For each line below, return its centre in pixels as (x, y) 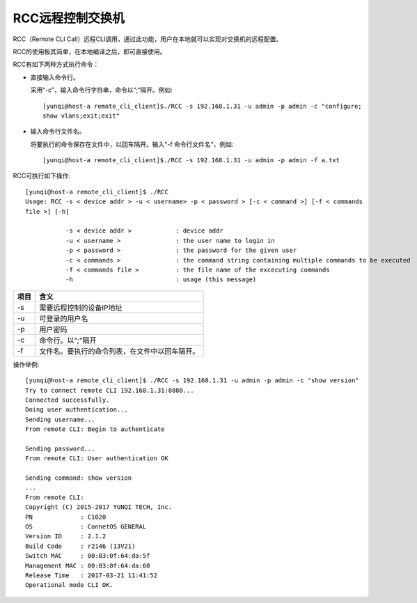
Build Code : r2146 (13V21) (80, 546)
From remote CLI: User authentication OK (97, 459)
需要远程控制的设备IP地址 (81, 308)
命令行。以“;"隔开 (68, 340)
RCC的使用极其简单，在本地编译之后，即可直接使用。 (89, 52)
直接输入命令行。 (55, 77)
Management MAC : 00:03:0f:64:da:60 (88, 565)
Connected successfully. (68, 400)
